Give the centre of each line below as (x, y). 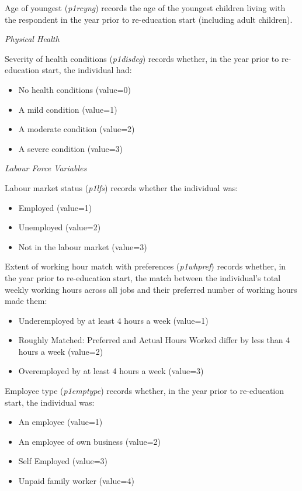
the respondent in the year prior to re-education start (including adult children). (149, 19)
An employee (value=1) (60, 422)
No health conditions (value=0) (75, 89)
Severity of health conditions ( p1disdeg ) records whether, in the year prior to (142, 58)
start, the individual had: (87, 70)
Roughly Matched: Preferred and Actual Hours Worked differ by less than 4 (154, 340)
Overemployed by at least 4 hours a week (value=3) (111, 371)
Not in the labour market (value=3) (83, 246)
